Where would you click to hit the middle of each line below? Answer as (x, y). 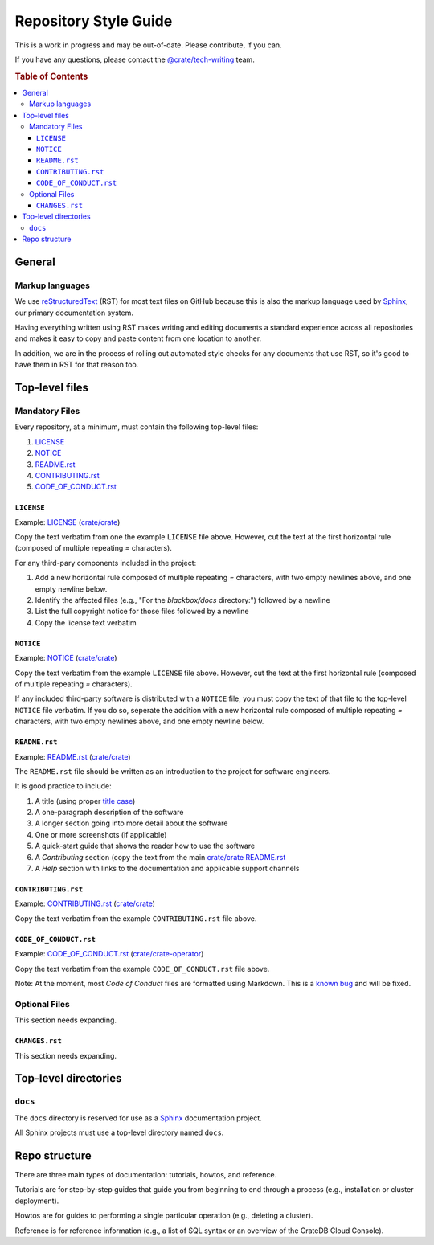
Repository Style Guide (94, 21)
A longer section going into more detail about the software (131, 823)
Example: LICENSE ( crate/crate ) (68, 522)
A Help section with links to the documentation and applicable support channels (167, 869)
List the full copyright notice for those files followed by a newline (142, 612)
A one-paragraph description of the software (109, 813)
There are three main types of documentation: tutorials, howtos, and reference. (146, 1174)
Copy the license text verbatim (86, 622)
